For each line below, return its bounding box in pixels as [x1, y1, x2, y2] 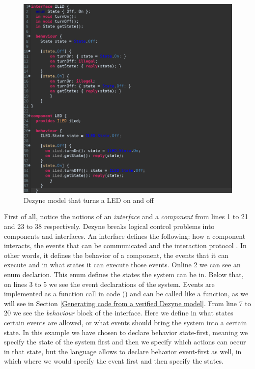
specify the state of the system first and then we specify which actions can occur [4, 337, 246, 347]
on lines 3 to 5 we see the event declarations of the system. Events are [4, 279, 215, 289]
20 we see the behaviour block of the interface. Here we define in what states [4, 308, 233, 318]
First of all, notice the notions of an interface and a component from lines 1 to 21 [4, 211, 248, 222]
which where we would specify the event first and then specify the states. [4, 356, 224, 366]
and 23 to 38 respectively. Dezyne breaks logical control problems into [4, 221, 215, 231]
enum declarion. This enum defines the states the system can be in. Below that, [4, 269, 244, 279]
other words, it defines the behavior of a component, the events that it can [4, 250, 228, 260]
